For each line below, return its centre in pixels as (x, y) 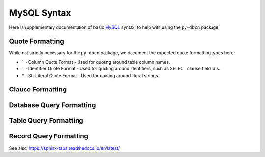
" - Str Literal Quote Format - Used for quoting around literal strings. (90, 75)
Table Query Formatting (46, 121)
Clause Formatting (38, 90)
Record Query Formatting (49, 136)
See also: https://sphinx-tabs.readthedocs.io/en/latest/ (65, 148)
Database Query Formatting (53, 105)
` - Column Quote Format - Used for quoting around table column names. (96, 62)
